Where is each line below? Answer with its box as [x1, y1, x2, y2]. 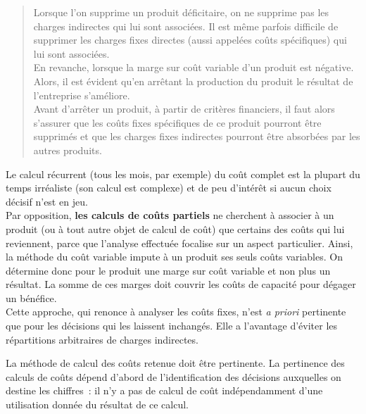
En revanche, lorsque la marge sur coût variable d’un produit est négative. [33, 60, 354, 75]
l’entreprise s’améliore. [33, 87, 130, 102]
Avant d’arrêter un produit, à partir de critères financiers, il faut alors [33, 101, 335, 116]
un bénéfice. [6, 290, 57, 305]
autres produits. [33, 142, 102, 157]
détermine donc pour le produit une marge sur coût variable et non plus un [6, 263, 331, 277]
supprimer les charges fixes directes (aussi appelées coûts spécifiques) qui [33, 32, 347, 47]
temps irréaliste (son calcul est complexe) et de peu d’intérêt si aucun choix [6, 180, 332, 195]
